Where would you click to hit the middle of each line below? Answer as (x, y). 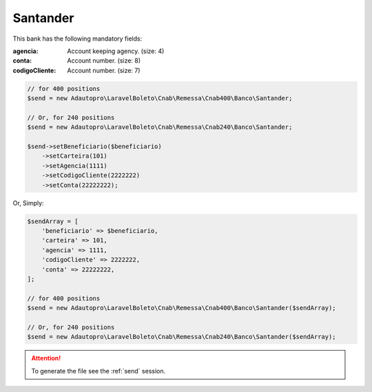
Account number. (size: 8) (104, 61)
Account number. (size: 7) (104, 70)
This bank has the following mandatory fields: (77, 39)
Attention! (46, 358)
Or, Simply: (28, 203)
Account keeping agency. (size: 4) (116, 51)
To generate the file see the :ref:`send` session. (99, 371)
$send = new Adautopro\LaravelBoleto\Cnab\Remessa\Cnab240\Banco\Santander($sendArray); (182, 337)
